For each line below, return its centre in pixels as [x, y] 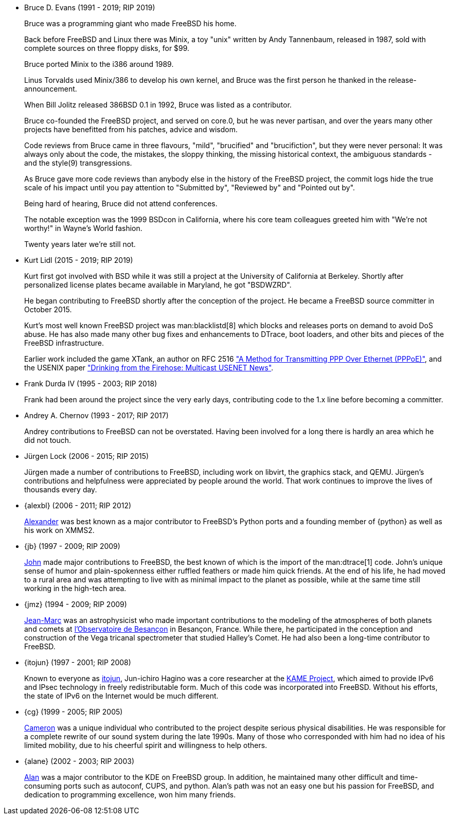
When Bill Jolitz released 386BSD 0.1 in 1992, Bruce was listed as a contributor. [158, 105]
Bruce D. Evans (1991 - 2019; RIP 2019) [90, 7]
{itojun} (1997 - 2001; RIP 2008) [78, 662]
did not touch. [48, 440]
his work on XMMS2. [59, 530]
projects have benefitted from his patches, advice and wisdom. [131, 129]
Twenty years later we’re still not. [80, 244]
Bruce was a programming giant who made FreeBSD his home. [130, 23]
